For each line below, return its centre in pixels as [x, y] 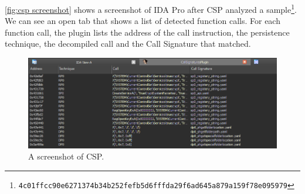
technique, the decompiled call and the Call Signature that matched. [128, 44]
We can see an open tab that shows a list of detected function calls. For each [143, 21]
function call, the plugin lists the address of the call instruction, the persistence [147, 32]
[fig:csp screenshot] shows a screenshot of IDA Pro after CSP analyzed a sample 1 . [151, 8]
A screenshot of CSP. [66, 156]
